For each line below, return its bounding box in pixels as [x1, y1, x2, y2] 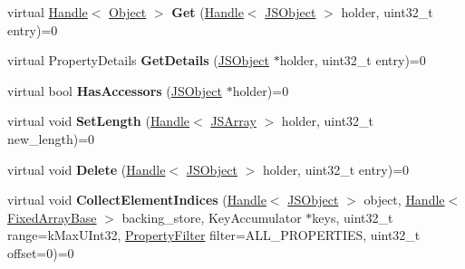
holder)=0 [232, 81, 289, 100]
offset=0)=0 [7, 243, 74, 262]
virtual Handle [7, 3, 88, 21]
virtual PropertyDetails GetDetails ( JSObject [7, 51, 269, 70]
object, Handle [363, 190, 445, 209]
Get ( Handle [171, 3, 244, 21]
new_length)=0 [7, 129, 95, 148]
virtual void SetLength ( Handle [7, 111, 190, 130]
